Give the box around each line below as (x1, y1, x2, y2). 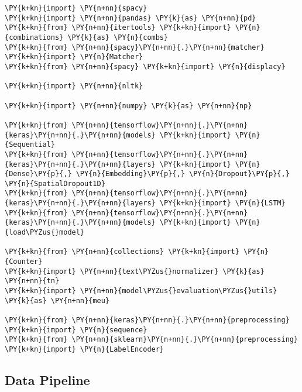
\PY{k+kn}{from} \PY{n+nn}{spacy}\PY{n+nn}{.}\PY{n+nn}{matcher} (5, 43, 265, 51)
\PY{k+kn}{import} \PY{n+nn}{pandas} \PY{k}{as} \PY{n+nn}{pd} (5, 13, 256, 22)
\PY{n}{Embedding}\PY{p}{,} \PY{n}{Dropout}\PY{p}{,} (75, 170, 290, 178)
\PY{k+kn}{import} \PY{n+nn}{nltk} (5, 82, 143, 91)
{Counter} (5, 257, 43, 266)
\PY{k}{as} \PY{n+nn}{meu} (5, 296, 109, 305)
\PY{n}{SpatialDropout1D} (5, 179, 105, 188)
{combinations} (5, 33, 64, 42)
